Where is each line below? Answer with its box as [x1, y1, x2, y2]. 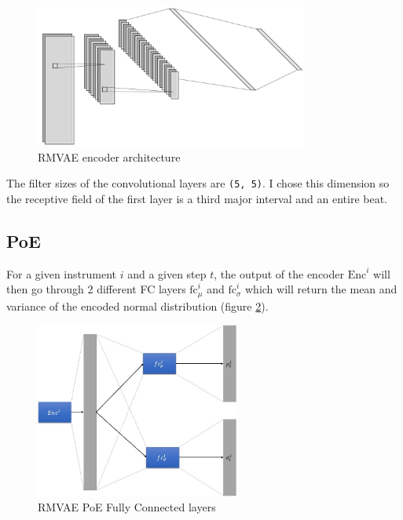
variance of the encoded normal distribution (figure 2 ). [6, 297, 269, 314]
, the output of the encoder [214, 265, 344, 282]
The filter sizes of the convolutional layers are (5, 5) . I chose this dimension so [6, 175, 390, 191]
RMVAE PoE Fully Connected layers [38, 499, 216, 515]
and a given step [127, 265, 207, 282]
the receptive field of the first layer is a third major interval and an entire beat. [6, 191, 387, 207]
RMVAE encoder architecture [38, 148, 181, 165]
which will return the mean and [244, 281, 398, 297]
